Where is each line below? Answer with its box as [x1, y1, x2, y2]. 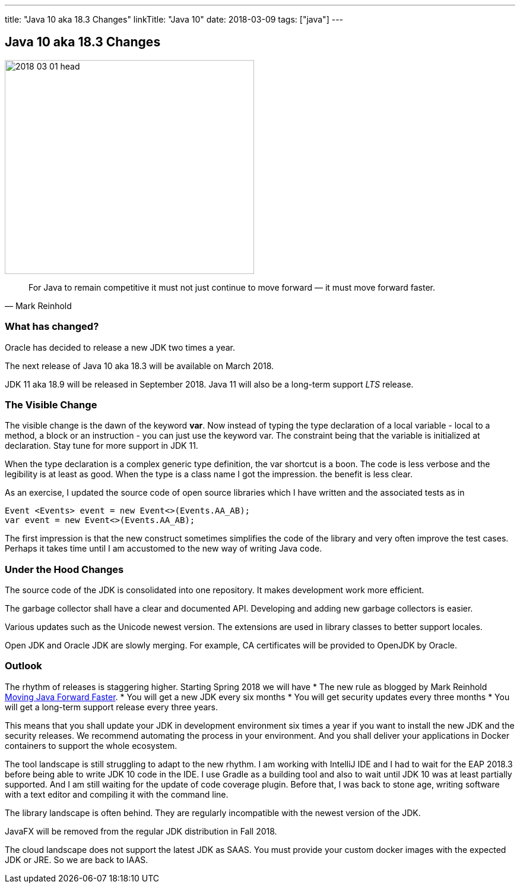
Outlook [5, 660, 42, 672]
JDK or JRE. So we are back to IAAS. [5, 854, 148, 865]
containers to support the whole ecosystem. [5, 740, 177, 751]
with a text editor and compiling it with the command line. [5, 789, 229, 799]
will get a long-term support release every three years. [5, 701, 218, 712]
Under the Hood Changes [5, 563, 124, 575]
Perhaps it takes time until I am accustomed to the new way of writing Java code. [5, 543, 322, 554]
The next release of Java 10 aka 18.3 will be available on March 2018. [5, 360, 274, 371]
